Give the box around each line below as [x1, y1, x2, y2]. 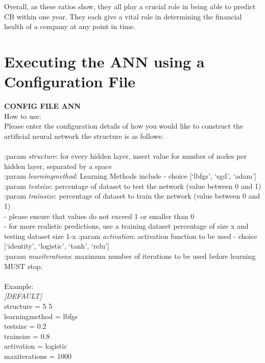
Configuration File [4, 71, 136, 92]
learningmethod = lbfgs [4, 310, 78, 321]
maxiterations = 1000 [4, 350, 71, 361]
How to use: [4, 110, 41, 121]
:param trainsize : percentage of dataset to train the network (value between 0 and [4, 190, 260, 201]
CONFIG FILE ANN [4, 101, 81, 111]
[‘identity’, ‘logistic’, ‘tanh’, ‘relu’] [4, 240, 109, 251]
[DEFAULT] [4, 291, 42, 301]
